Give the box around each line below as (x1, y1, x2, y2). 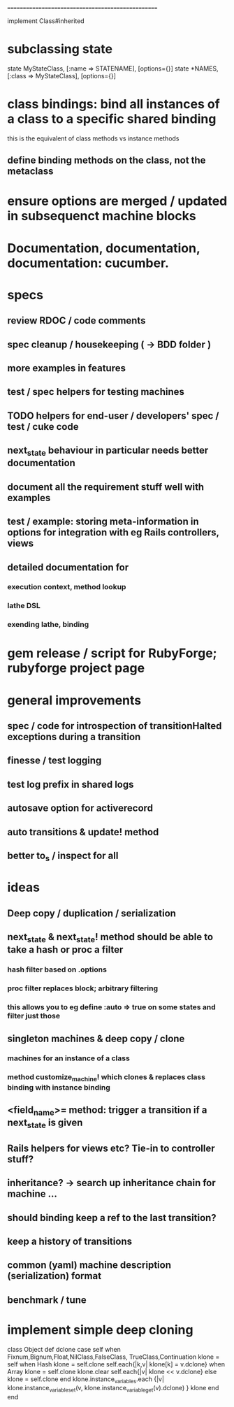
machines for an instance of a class (7, 1053, 131, 1063)
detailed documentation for (7, 561, 129, 573)
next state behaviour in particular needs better (7, 445, 209, 459)
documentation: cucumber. (7, 255, 170, 270)
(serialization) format (7, 1270, 102, 1282)
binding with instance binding (7, 1082, 110, 1092)
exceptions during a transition (7, 731, 141, 743)
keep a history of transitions (7, 1235, 133, 1247)
